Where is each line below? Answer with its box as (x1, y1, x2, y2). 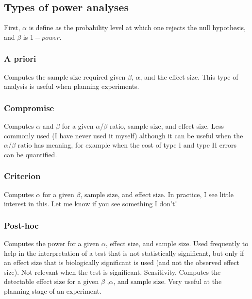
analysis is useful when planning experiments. (4, 81, 139, 91)
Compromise (4, 101, 54, 114)
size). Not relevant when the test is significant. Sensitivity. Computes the (4, 266, 221, 277)
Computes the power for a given (4, 238, 100, 249)
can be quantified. (4, 149, 57, 159)
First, (4, 22, 20, 33)
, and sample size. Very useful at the (113, 276, 222, 286)
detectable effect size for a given (4, 276, 99, 286)
